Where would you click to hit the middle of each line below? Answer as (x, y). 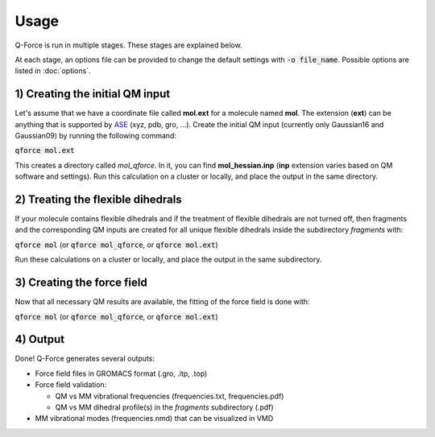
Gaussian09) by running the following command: (96, 136)
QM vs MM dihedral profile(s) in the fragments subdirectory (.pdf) (164, 407)
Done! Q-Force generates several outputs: (85, 359)
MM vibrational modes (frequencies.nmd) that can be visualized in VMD (154, 418)
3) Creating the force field (81, 283)
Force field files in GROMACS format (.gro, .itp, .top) (121, 373)
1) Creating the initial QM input (93, 94)
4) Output (40, 339)
